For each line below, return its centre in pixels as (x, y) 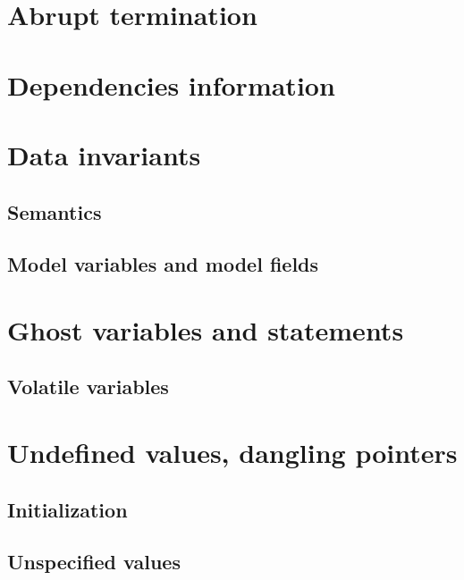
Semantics (55, 211)
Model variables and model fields (163, 264)
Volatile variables (88, 387)
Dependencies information (171, 84)
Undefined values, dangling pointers (232, 453)
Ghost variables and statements (206, 329)
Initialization (67, 509)
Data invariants (104, 154)
